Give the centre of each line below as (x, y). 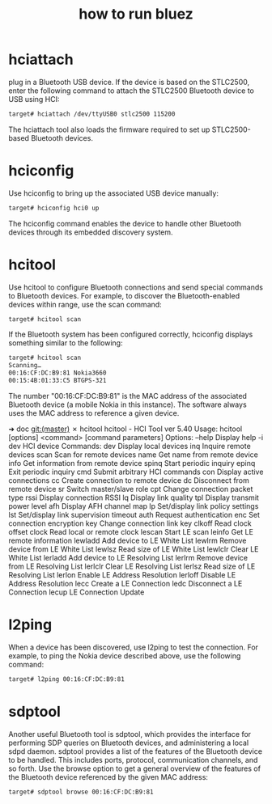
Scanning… (25, 366)
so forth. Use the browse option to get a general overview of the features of (135, 768)
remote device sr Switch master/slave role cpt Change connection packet (131, 489)
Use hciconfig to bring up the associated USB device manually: (114, 193)
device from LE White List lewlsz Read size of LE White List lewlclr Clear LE (134, 549)
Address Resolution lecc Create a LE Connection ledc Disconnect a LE (125, 583)
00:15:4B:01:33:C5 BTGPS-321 (57, 381)
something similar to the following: (66, 343)
